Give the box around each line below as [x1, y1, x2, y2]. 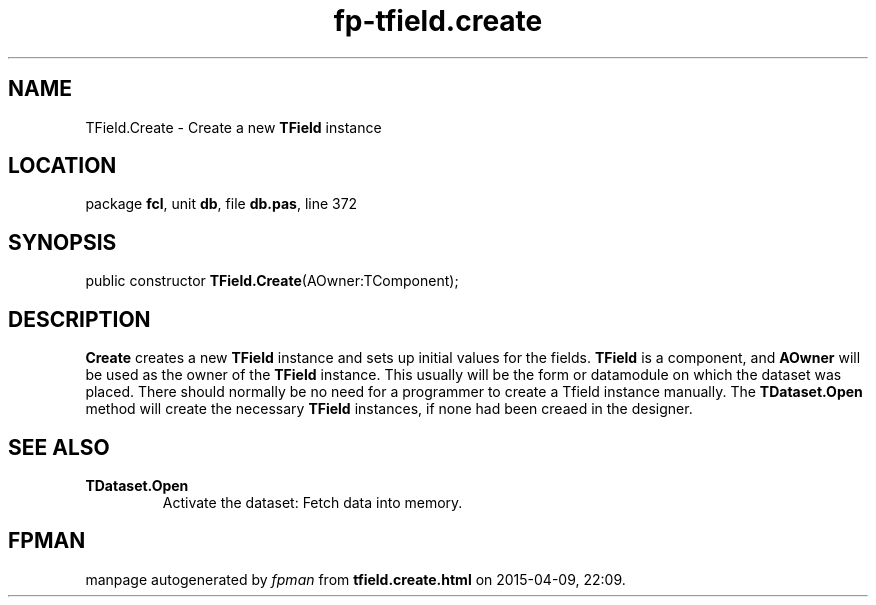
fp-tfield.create [333, 4, 543, 38]
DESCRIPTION [8, 306, 151, 332]
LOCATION [8, 153, 117, 179]
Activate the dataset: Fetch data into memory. [162, 493, 463, 511]
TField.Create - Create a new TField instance [85, 118, 382, 136]
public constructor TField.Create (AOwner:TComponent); [85, 272, 459, 290]
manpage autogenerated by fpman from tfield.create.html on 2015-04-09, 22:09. [85, 570, 626, 588]
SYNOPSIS [8, 229, 117, 255]
